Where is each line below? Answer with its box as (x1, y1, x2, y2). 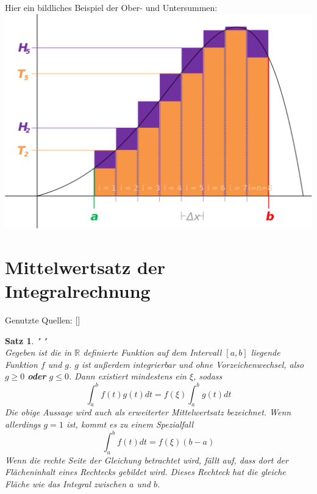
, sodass (193, 370, 223, 383)
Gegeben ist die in (5, 346, 72, 359)
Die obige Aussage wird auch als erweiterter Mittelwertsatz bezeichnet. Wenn (5, 406, 291, 418)
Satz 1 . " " (5, 334, 47, 347)
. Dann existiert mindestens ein (68, 370, 187, 383)
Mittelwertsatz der (5, 254, 165, 279)
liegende (251, 346, 280, 359)
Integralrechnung (5, 278, 151, 303)
